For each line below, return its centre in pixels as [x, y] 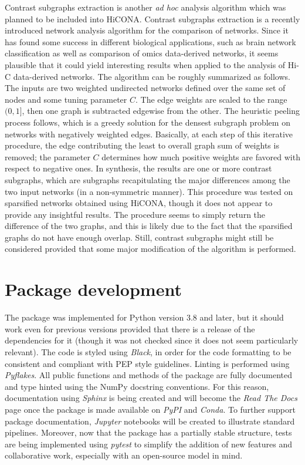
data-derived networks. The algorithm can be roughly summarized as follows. [152, 76]
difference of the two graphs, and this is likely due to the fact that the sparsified [149, 226]
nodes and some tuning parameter [66, 99]
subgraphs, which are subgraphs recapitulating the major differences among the [148, 179]
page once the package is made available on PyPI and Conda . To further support [150, 409]
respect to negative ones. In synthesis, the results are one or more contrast [138, 168]
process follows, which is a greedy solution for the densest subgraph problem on [148, 122]
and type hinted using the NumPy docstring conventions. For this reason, [137, 386]
